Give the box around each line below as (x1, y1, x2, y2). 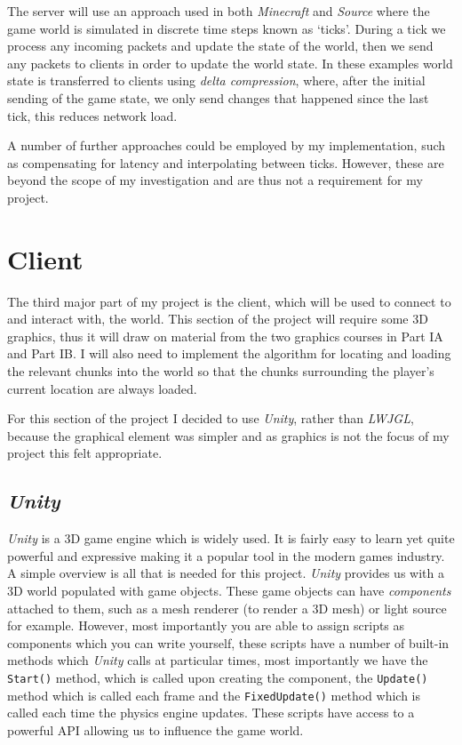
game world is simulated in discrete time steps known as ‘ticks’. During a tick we (7, 19, 446, 37)
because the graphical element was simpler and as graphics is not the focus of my (7, 426, 450, 445)
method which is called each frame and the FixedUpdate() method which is (7, 685, 421, 704)
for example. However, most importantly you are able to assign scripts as (7, 616, 405, 635)
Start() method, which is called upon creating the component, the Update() (7, 668, 428, 686)
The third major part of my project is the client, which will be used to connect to (7, 292, 451, 310)
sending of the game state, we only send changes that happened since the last (7, 88, 429, 107)
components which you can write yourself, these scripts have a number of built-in (7, 633, 450, 652)
